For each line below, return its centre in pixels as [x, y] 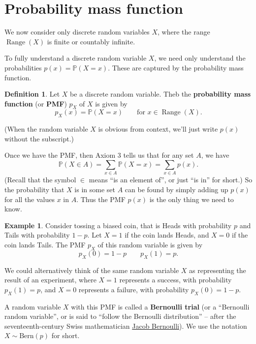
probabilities [23, 67]
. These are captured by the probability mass [176, 67]
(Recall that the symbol [40, 180]
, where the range [184, 32]
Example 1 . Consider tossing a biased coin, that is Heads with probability [118, 225]
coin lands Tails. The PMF [45, 244]
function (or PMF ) [36, 103]
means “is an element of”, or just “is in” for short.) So [171, 180]
